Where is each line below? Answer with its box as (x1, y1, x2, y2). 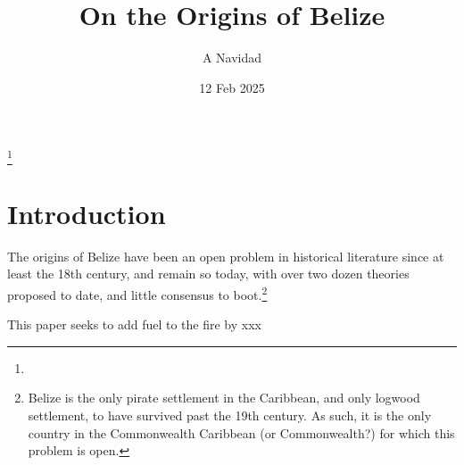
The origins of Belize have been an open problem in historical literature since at (7, 246, 444, 265)
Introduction (7, 195, 166, 231)
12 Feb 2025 (199, 78, 265, 96)
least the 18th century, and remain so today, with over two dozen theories (7, 264, 410, 283)
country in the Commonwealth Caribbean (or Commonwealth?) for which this (28, 423, 455, 442)
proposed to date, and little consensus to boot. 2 (7, 282, 268, 303)
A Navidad (202, 48, 262, 67)
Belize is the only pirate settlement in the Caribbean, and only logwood (28, 388, 420, 407)
